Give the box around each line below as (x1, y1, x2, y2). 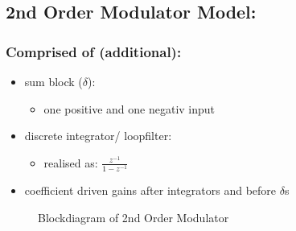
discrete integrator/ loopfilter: (24, 127, 172, 144)
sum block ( (24, 73, 83, 89)
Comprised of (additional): (6, 41, 182, 61)
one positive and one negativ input (43, 100, 216, 117)
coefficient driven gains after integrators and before (24, 181, 277, 198)
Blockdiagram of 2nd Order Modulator (38, 208, 229, 225)
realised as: (43, 154, 98, 171)
